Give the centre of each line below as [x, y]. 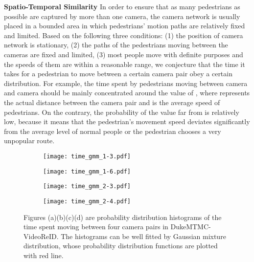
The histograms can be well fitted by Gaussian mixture [143, 236]
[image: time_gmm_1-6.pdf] [87, 171]
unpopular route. [29, 141]
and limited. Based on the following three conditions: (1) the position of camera [124, 35]
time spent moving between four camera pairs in [96, 227]
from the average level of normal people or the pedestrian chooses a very [113, 131]
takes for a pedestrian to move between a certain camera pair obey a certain [118, 74]
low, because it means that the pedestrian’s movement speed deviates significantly [127, 121]
